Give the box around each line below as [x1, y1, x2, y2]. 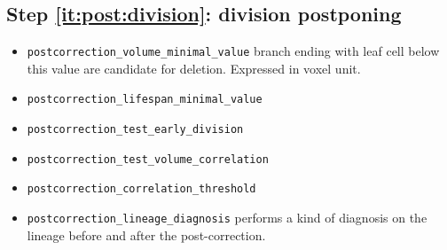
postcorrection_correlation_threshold [27, 183, 256, 196]
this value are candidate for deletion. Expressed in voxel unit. [27, 59, 361, 77]
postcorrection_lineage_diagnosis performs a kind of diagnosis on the [27, 208, 427, 227]
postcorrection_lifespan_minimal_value [27, 93, 263, 106]
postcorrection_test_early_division [27, 123, 244, 137]
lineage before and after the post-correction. [27, 225, 266, 244]
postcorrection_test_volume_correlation [27, 152, 269, 166]
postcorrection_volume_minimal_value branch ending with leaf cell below [27, 42, 440, 60]
